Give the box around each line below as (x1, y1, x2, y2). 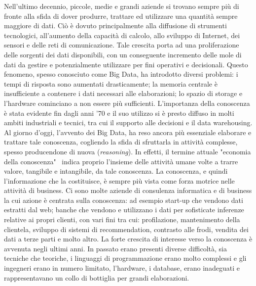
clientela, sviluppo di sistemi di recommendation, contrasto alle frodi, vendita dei (4, 224, 249, 234)
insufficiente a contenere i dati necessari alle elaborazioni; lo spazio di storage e (4, 88, 243, 98)
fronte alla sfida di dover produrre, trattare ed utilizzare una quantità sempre (4, 10, 238, 21)
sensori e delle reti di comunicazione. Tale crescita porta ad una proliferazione (4, 40, 239, 50)
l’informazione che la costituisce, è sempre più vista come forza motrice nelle (4, 175, 235, 186)
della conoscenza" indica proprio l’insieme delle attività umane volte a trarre (4, 156, 238, 166)
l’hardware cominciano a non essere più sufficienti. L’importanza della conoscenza (4, 97, 250, 108)
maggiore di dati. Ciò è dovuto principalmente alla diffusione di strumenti (4, 20, 227, 31)
